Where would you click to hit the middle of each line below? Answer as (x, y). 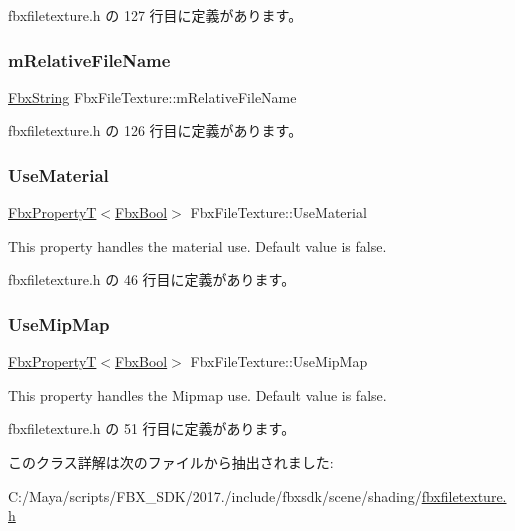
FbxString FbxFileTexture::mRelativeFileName (152, 96)
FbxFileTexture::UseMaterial (278, 212)
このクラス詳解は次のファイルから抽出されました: (171, 462)
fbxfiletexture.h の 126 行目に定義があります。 (155, 130)
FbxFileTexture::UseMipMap (279, 361)
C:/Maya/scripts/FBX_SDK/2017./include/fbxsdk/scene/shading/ (215, 495)
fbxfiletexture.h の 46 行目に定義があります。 (152, 279)
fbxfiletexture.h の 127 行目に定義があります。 (155, 15)
